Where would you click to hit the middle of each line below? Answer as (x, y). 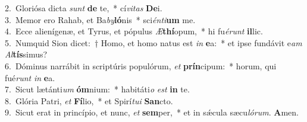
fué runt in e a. (30, 77)
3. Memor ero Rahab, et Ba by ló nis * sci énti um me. (100, 19)
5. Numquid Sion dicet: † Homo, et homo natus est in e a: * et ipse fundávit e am (153, 42)
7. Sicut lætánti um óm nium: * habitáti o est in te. (97, 89)
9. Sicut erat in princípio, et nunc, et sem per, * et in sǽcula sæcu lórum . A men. (152, 112)
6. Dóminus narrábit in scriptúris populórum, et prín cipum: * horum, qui (141, 65)
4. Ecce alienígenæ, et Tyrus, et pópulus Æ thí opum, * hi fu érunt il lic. (134, 31)
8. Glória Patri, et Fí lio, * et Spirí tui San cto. (89, 100)
